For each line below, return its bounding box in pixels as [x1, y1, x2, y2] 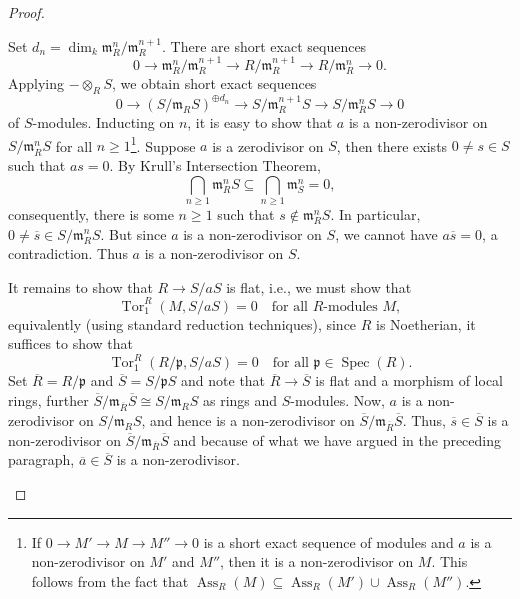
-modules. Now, [290, 390, 385, 411]
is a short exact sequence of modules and [203, 531, 454, 552]
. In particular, [330, 203, 421, 224]
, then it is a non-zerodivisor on [220, 551, 414, 572]
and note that [181, 370, 266, 391]
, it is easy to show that [187, 112, 333, 133]
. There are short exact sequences [162, 35, 367, 56]
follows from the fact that [31, 570, 189, 591]
